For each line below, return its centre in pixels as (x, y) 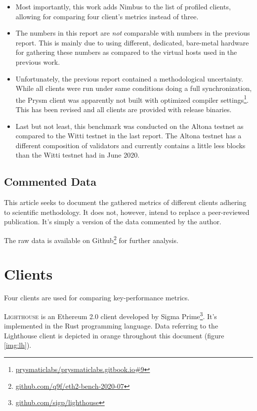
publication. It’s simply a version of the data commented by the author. (113, 222)
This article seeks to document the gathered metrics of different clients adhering (125, 202)
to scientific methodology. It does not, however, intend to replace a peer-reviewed (127, 212)
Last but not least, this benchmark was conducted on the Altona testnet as (129, 126)
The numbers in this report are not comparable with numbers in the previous (133, 33)
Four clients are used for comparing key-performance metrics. (97, 298)
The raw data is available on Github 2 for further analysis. (91, 239)
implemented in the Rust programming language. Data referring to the (111, 326)
